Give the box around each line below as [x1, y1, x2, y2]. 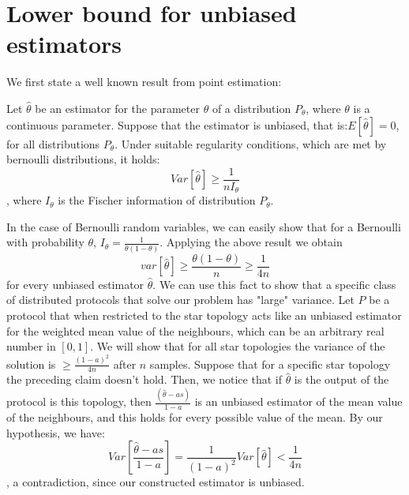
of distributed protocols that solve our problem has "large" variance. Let [6, 291, 355, 308]
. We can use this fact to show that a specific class [152, 276, 396, 292]
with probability [6, 234, 84, 250]
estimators [6, 28, 122, 60]
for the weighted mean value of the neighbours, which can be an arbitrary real [6, 322, 385, 339]
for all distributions [6, 135, 100, 152]
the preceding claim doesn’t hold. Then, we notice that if [6, 371, 282, 388]
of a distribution [212, 99, 291, 116]
